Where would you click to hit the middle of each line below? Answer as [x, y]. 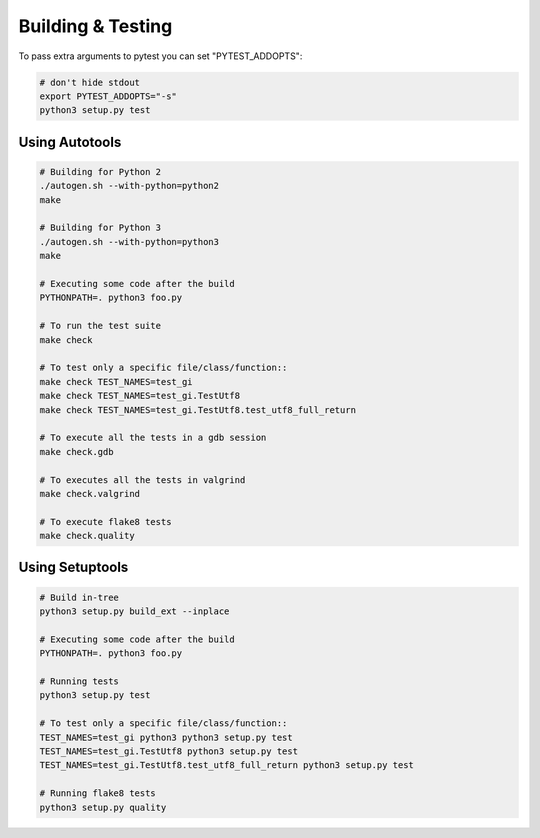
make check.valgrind [89, 493]
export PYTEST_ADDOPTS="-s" [108, 96]
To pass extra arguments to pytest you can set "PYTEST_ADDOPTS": [160, 56]
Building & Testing [95, 26]
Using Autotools [70, 141]
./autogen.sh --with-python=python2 [129, 186]
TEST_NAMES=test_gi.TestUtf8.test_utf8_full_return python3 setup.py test [227, 765]
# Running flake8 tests [98, 793]
